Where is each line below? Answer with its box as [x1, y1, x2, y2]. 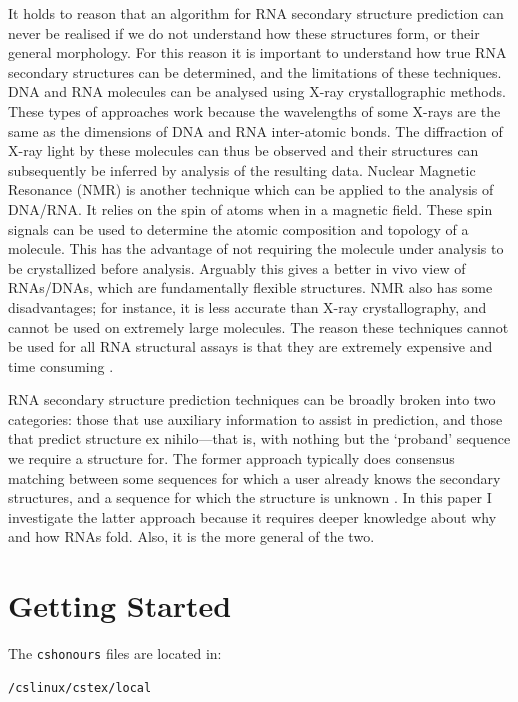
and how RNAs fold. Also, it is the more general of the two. [8, 526, 375, 547]
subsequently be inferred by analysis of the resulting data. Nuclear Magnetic [8, 159, 476, 180]
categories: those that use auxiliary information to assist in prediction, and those [8, 408, 503, 429]
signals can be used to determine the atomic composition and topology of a [8, 218, 469, 239]
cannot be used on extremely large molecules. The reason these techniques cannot [8, 316, 509, 337]
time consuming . [8, 355, 114, 376]
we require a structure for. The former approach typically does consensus [8, 448, 455, 469]
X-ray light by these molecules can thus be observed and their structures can [8, 140, 479, 161]
